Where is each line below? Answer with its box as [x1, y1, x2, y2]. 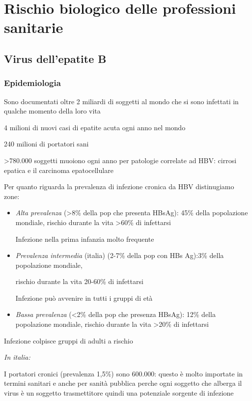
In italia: [4, 352, 30, 362]
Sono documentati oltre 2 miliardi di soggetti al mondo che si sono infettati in [4, 96, 239, 106]
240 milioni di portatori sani [4, 139, 89, 149]
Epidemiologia [4, 77, 61, 89]
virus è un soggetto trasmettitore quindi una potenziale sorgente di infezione [4, 388, 234, 398]
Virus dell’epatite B [4, 51, 107, 66]
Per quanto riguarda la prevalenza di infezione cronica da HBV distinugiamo [4, 181, 234, 192]
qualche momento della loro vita [4, 106, 101, 116]
